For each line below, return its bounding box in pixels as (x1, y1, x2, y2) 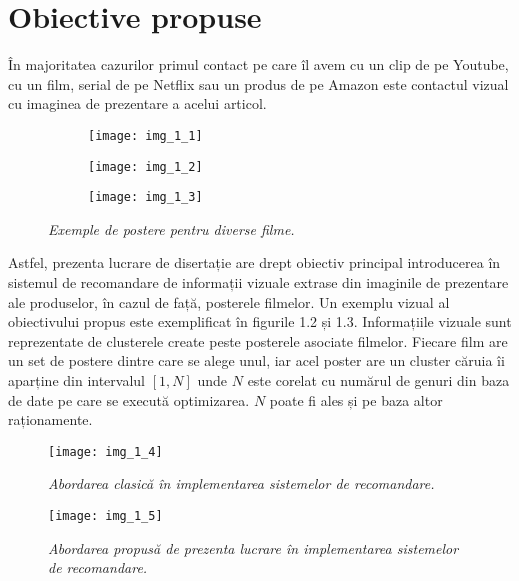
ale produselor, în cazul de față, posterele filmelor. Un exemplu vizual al (8, 291, 450, 312)
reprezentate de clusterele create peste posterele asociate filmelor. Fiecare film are (8, 330, 508, 351)
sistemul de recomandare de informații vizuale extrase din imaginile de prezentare (8, 272, 509, 293)
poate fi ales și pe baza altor (269, 389, 443, 410)
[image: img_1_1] (88, 128, 203, 143)
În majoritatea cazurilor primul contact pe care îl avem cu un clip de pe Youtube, (8, 54, 509, 75)
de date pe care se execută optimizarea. (8, 389, 250, 410)
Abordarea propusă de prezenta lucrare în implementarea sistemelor (48, 537, 459, 558)
